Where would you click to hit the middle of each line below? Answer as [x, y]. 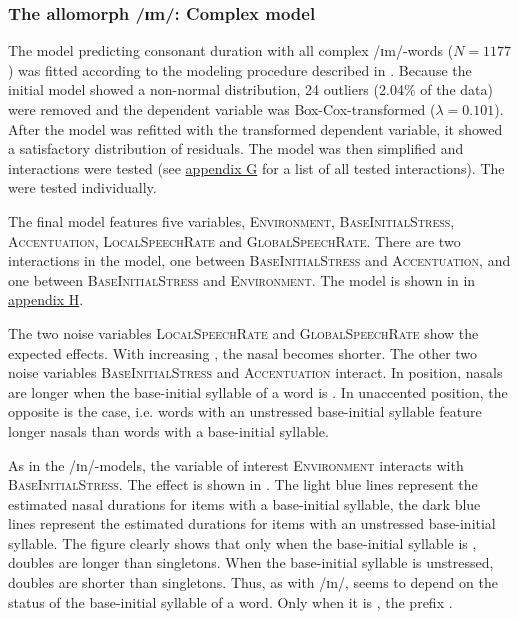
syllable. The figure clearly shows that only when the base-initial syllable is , [242, 542]
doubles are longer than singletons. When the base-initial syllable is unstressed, [251, 562]
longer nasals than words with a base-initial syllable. [168, 430]
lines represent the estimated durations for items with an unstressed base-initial [252, 523]
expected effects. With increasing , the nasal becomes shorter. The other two [243, 352]
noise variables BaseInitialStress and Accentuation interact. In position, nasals [255, 372]
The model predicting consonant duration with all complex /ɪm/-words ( [231, 50]
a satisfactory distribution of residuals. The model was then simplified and [236, 148]
